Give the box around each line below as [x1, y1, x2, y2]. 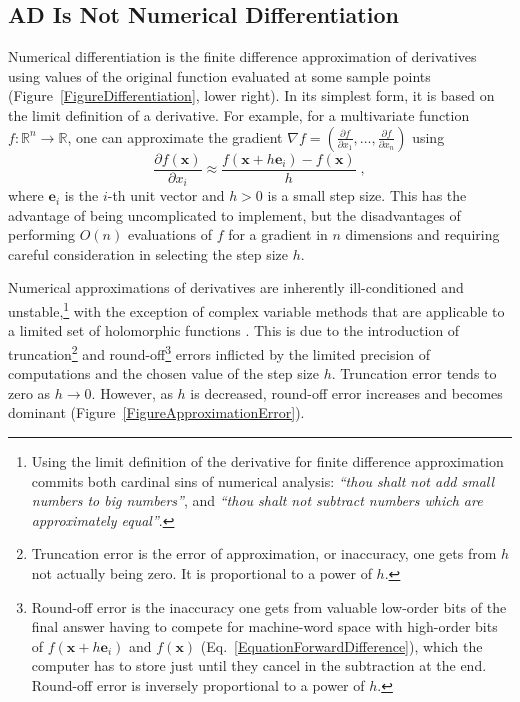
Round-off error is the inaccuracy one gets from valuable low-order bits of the [31, 596, 507, 617]
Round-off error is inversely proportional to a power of [31, 674, 365, 695]
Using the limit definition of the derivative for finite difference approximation [31, 450, 504, 471]
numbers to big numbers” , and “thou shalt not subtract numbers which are [31, 490, 483, 511]
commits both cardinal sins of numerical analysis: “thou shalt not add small [31, 470, 495, 491]
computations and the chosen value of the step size [8, 363, 319, 384]
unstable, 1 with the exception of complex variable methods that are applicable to [8, 298, 505, 321]
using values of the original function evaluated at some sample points [8, 65, 431, 86]
